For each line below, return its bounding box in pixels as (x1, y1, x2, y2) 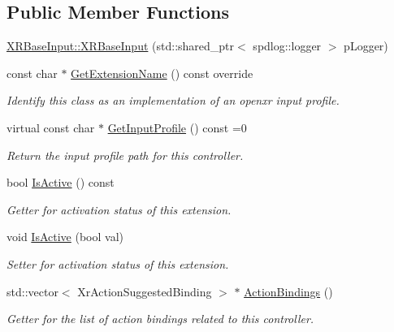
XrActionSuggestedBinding (77, 282, 212, 300)
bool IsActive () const (6, 174, 115, 191)
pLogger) (344, 37, 388, 54)
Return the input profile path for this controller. (6, 146, 244, 163)
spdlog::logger (253, 37, 322, 54)
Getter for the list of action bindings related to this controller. (6, 310, 314, 327)
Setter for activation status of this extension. (6, 255, 229, 272)
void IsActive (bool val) (6, 228, 123, 245)
